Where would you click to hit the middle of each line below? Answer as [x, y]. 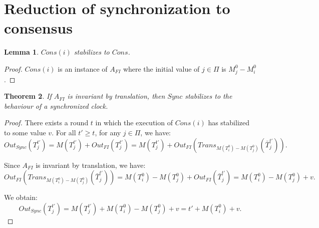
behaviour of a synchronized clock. [56, 105]
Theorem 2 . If [28, 96]
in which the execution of [134, 123]
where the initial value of [161, 68]
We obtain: [21, 197]
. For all [64, 133]
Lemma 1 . [22, 52]
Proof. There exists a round [46, 123]
